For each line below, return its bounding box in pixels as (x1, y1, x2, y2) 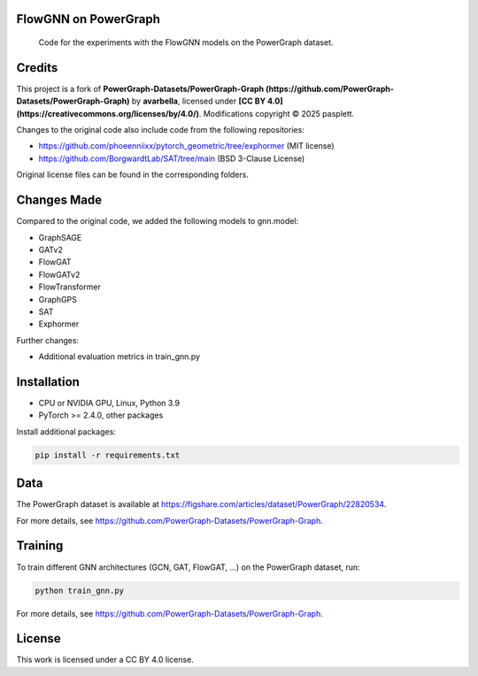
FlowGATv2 (38, 269, 81, 280)
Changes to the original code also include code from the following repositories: (16, 125, 305, 135)
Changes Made (16, 193, 102, 208)
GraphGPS (38, 294, 77, 304)
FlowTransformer (38, 281, 101, 292)
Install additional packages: (16, 426, 117, 437)
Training (16, 538, 64, 553)
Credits (16, 60, 58, 75)
